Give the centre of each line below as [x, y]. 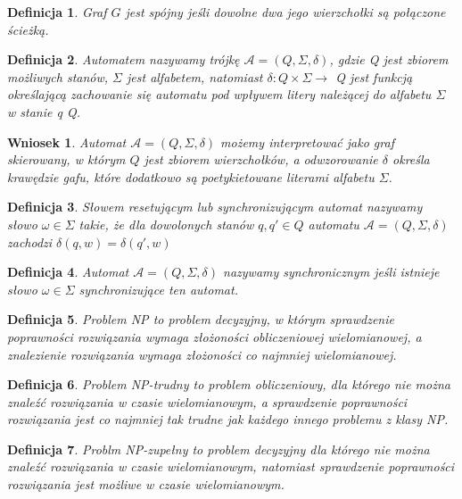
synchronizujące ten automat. [158, 289]
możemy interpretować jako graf [307, 141]
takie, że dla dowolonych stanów [166, 224]
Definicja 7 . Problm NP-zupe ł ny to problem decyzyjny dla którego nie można [219, 449]
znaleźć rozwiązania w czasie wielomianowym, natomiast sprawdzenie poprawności [231, 466]
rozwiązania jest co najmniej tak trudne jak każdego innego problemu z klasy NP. [228, 419]
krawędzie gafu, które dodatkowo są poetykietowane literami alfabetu [191, 176]
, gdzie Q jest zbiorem [389, 59]
